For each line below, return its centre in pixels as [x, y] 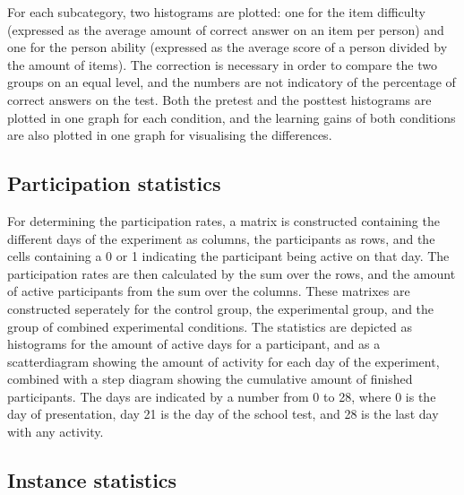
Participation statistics [114, 183]
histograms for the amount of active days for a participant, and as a [194, 344]
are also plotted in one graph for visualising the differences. [170, 135]
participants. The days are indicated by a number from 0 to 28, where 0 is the [222, 396]
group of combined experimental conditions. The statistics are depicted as [210, 326]
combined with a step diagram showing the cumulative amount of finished [210, 379]
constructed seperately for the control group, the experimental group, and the [221, 308]
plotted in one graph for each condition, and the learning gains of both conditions [232, 117]
